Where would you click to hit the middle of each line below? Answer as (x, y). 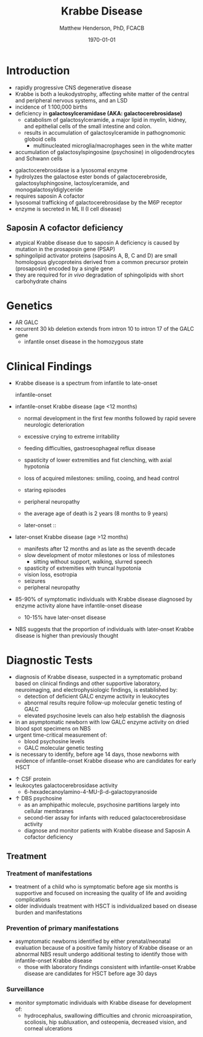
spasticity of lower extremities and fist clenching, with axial (98, 460)
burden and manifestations (48, 912)
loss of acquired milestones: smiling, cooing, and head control (101, 478)
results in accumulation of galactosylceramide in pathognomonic (105, 132)
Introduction (38, 70)
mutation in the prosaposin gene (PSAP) (65, 249)
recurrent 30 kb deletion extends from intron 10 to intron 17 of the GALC (105, 329)
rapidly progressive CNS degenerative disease (73, 87)
